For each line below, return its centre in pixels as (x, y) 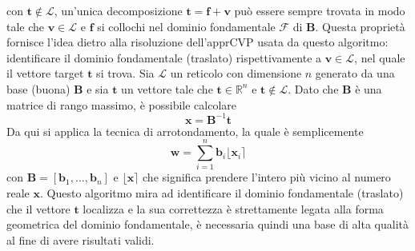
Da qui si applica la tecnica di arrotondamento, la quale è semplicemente (185, 131)
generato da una (355, 73)
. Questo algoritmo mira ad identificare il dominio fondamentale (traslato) (222, 192)
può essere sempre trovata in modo (320, 10)
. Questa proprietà (360, 26)
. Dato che (313, 88)
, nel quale (380, 57)
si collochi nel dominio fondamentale (186, 26)
